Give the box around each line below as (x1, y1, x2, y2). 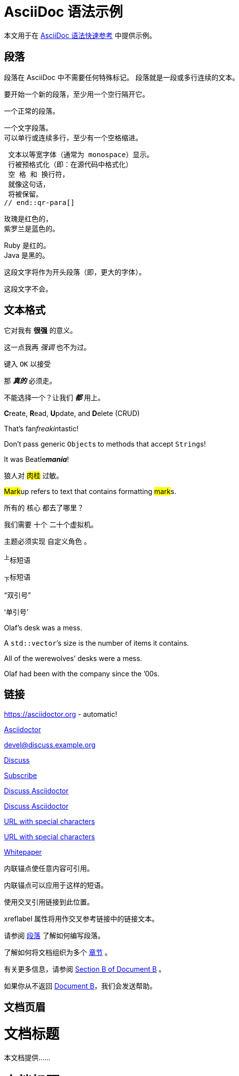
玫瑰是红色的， (4, 214, 52, 223)
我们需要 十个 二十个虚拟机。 (4, 520, 98, 529)
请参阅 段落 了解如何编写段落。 (4, 931, 105, 940)
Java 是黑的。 (4, 250, 49, 259)
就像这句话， (8, 180, 50, 188)
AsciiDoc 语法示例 (4, 3, 123, 20)
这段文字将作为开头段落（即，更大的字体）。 (4, 267, 146, 276)
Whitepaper (4, 847, 42, 856)
